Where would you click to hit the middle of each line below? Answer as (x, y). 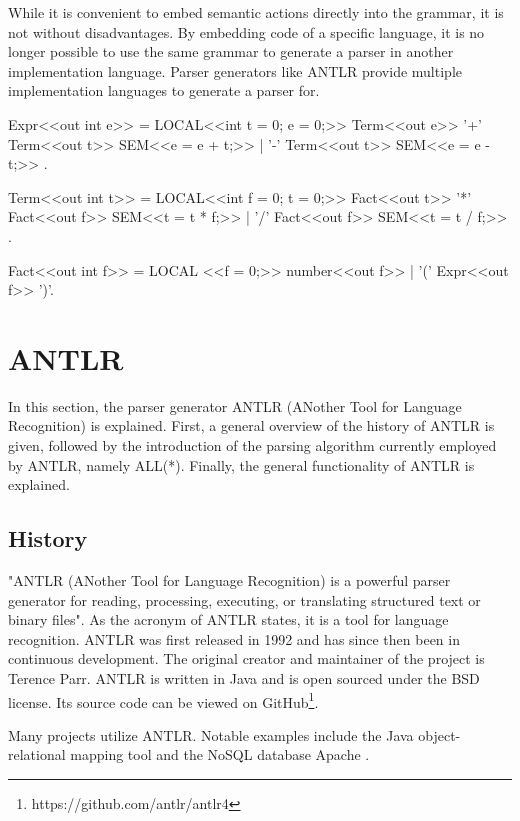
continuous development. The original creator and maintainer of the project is (246, 658)
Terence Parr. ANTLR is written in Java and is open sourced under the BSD (244, 677)
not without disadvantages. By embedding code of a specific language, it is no (246, 31)
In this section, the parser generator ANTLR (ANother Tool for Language (235, 405)
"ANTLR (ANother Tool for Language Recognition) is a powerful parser (229, 580)
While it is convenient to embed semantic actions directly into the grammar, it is (256, 12)
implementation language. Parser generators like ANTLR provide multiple (235, 70)
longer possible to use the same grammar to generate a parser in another (231, 51)
